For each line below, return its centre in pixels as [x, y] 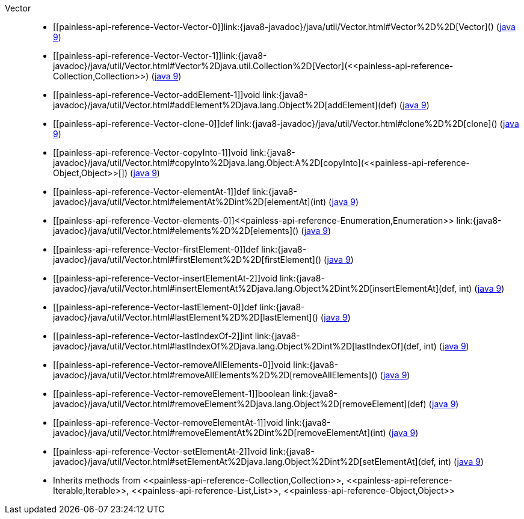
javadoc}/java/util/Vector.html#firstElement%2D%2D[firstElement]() [187, 259]
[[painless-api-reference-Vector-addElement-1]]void [157, 95]
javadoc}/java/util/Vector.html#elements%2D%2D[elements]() [176, 231]
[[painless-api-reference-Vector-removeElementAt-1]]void [168, 422]
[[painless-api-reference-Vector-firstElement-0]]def [156, 249]
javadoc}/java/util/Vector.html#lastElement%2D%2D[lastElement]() [186, 317]
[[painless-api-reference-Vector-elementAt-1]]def [152, 192]
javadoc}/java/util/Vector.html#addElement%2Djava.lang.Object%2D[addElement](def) [225, 105]
